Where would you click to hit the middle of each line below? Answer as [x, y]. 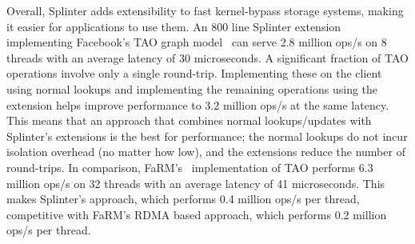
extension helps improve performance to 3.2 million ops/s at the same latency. [198, 104]
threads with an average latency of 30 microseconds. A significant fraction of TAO [207, 57]
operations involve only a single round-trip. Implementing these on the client [194, 73]
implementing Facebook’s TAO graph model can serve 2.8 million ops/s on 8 [197, 42]
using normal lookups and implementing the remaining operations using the [192, 88]
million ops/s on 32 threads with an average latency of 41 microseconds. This [196, 183]
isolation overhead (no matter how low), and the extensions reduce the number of [206, 152]
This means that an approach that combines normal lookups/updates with [189, 120]
